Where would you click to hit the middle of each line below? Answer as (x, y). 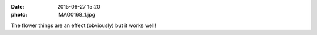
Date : (18, 7)
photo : (19, 15)
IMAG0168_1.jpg (76, 15)
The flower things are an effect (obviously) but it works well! (84, 25)
